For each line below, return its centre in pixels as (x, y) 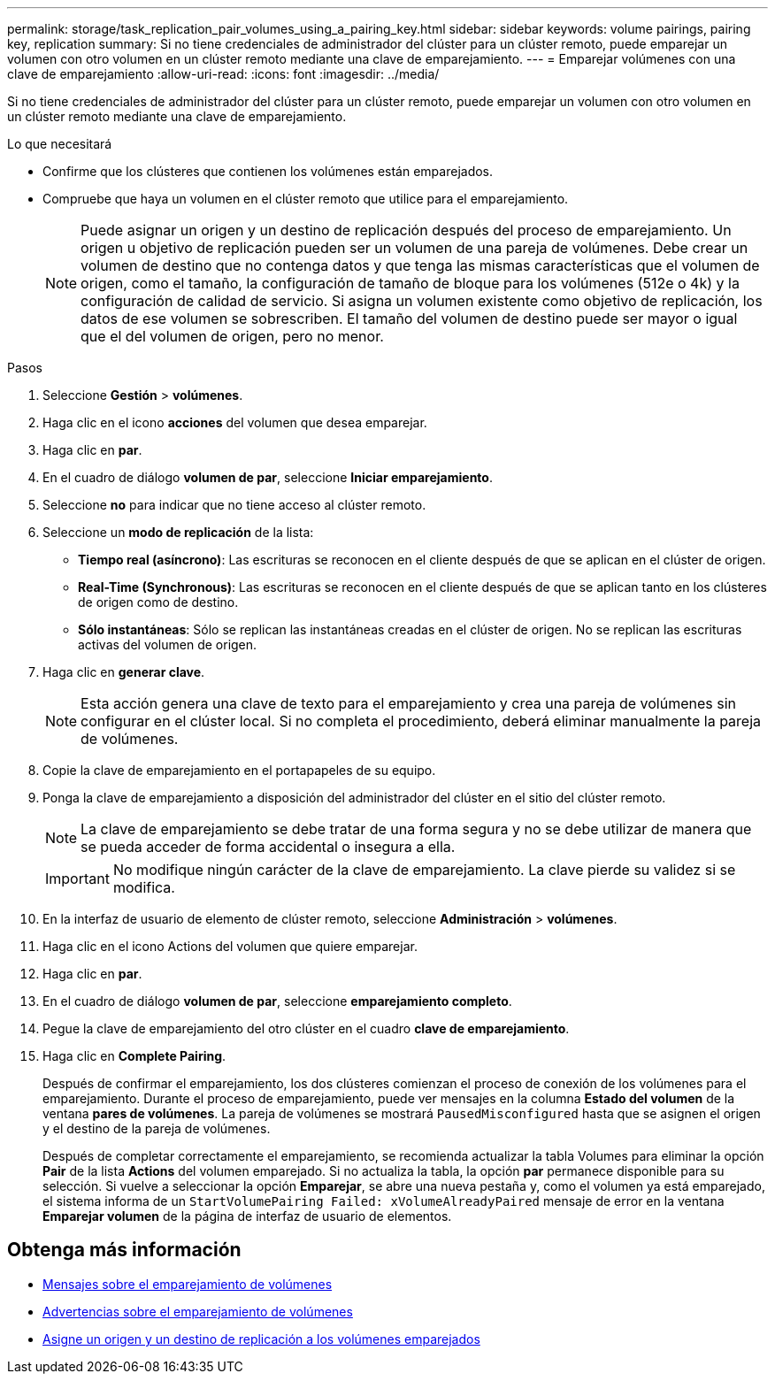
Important (77, 878)
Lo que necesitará (60, 144)
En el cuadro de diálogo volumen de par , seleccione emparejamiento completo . (277, 1001)
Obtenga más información (124, 1250)
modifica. (144, 887)
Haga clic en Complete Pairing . (134, 1056)
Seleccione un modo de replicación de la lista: (178, 532)
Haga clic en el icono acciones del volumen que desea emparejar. (235, 422)
